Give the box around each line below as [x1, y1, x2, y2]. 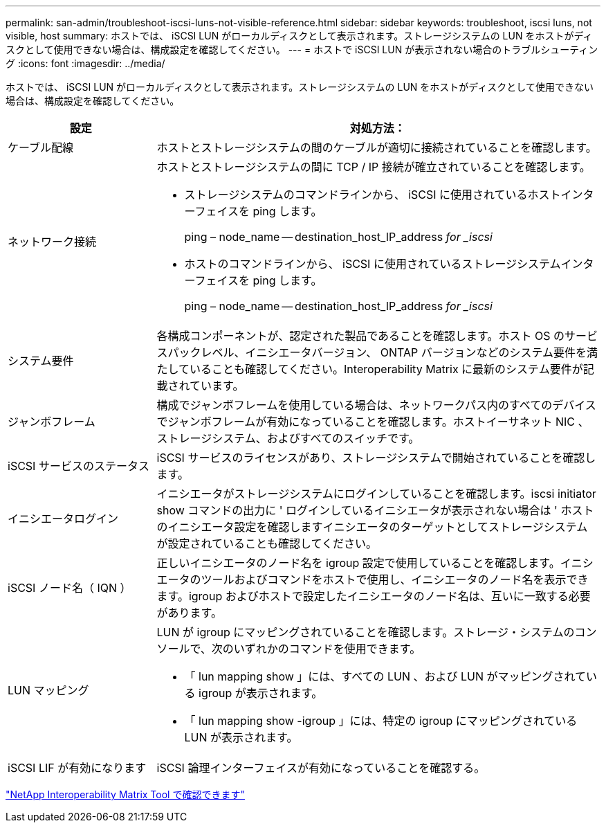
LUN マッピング [8, 683, 89, 697]
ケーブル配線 [8, 141, 74, 154]
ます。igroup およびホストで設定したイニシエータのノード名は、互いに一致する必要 [156, 589, 591, 603]
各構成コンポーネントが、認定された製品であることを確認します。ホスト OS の [156, 329, 564, 343]
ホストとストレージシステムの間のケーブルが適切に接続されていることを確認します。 [156, 141, 597, 154]
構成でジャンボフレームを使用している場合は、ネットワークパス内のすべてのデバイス [156, 398, 596, 412]
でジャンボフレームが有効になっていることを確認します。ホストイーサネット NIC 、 [156, 415, 589, 429]
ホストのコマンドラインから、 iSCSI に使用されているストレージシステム [184, 257, 561, 271]
